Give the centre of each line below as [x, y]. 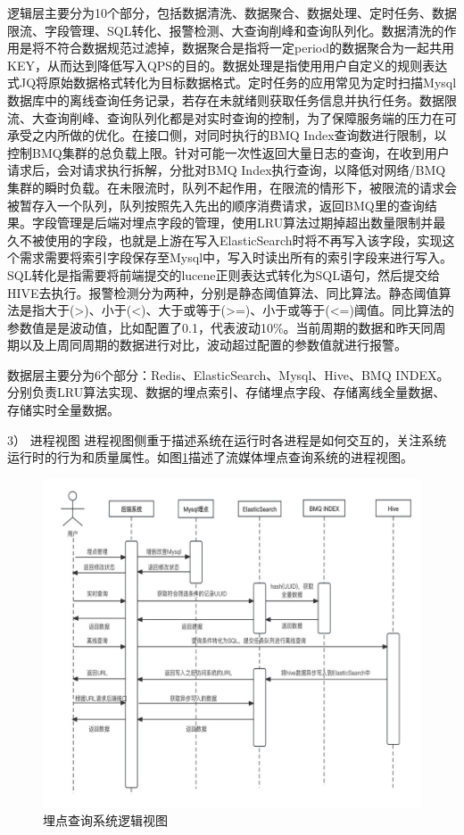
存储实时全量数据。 [63, 410]
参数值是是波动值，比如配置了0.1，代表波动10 [140, 327]
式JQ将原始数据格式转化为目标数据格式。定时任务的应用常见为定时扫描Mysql [232, 83]
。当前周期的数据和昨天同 [358, 327]
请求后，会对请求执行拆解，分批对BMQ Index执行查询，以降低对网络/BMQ [227, 170]
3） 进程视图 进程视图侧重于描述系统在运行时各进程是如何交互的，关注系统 [227, 439]
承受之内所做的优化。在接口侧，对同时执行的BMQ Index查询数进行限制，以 [227, 135]
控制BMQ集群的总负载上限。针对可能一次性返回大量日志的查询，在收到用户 [228, 152]
